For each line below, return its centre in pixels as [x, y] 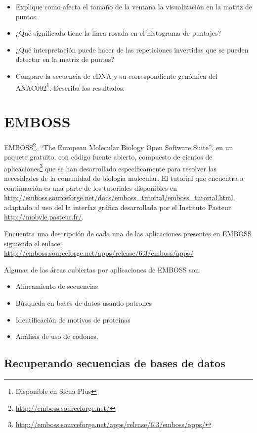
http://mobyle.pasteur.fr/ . [44, 217]
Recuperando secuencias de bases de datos [115, 363]
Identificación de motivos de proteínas [73, 319]
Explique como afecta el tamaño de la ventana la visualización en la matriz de [134, 6]
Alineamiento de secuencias [57, 286]
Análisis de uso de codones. [57, 336]
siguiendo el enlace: [33, 243]
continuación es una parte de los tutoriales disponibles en [91, 188]
